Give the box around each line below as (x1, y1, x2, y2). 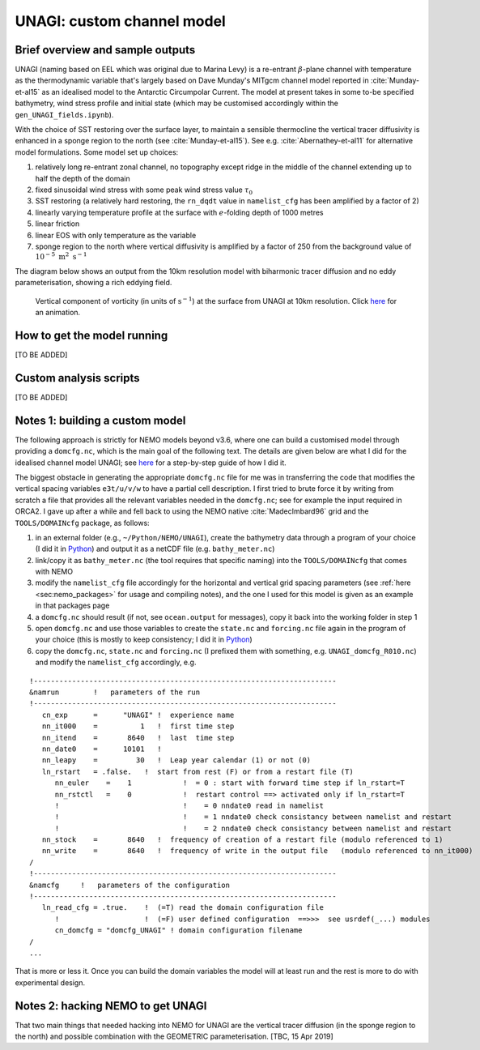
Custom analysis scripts (15, 371, 141, 385)
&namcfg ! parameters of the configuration (29, 880, 231, 890)
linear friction (35, 219, 80, 228)
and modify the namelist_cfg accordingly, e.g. (35, 657, 197, 668)
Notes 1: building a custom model (15, 413, 186, 427)
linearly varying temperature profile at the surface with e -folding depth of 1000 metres (35, 207, 324, 217)
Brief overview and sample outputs (15, 43, 196, 57)
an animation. (35, 308, 81, 318)
